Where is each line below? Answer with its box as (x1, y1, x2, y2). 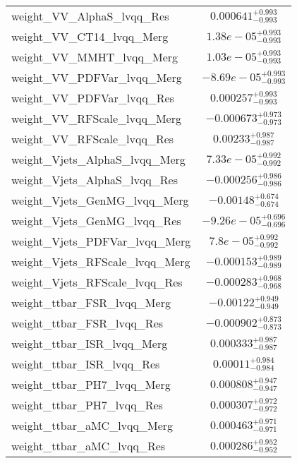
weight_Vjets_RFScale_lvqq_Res (11, 274, 183, 290)
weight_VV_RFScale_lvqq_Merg (11, 110, 181, 126)
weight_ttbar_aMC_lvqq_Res (11, 438, 166, 454)
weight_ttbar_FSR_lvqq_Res (11, 315, 164, 331)
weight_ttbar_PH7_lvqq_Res (11, 397, 163, 413)
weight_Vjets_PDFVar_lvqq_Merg (11, 233, 191, 249)
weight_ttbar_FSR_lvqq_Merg (11, 294, 171, 311)
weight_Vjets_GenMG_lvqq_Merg (11, 192, 189, 208)
